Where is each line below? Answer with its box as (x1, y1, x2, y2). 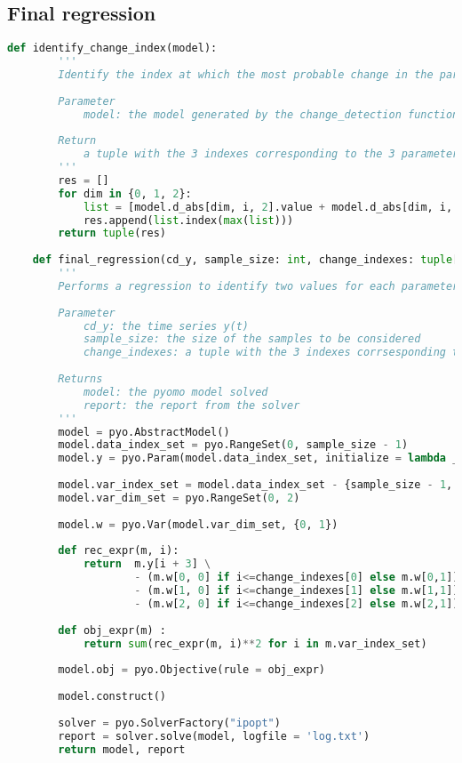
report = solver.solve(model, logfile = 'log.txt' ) (58, 729, 370, 743)
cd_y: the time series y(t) (83, 319, 250, 333)
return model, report (58, 743, 186, 756)
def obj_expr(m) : (58, 623, 166, 637)
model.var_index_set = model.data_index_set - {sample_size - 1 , (58, 478, 453, 492)
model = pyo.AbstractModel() (58, 425, 230, 438)
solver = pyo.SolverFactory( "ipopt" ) (58, 716, 281, 729)
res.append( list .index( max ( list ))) (83, 213, 294, 227)
